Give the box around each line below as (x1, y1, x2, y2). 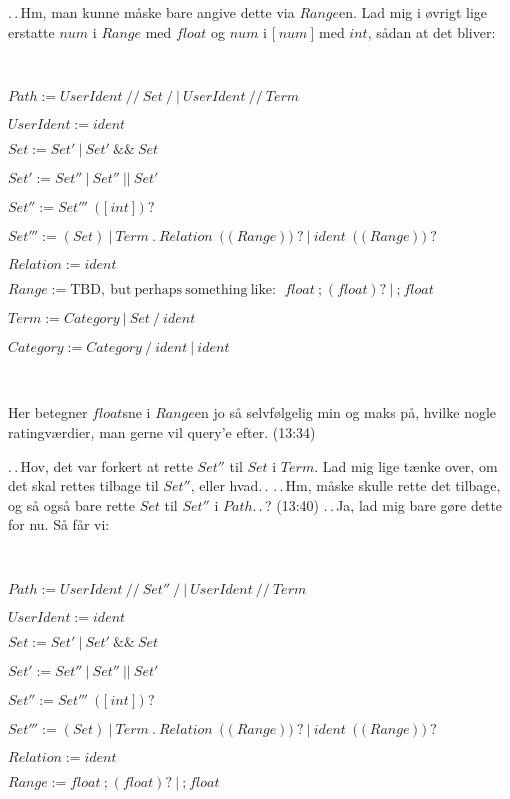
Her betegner (8, 402, 88, 423)
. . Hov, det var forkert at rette (8, 455, 193, 476)
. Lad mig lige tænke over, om (314, 455, 498, 476)
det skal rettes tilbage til (8, 475, 159, 496)
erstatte (8, 21, 55, 42)
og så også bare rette (8, 494, 135, 515)
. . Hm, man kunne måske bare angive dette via (8, 2, 295, 22)
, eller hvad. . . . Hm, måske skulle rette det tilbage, (190, 475, 501, 496)
